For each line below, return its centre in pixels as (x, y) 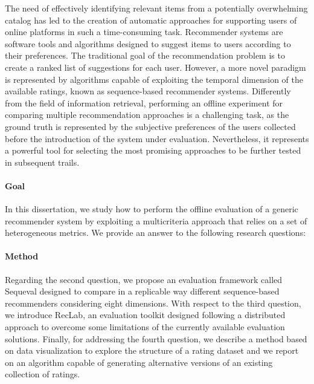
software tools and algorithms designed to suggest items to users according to (148, 43)
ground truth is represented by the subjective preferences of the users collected (150, 126)
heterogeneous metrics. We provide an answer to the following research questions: (155, 233)
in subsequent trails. (42, 162)
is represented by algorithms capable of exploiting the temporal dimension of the (154, 79)
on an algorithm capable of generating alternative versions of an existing (139, 362)
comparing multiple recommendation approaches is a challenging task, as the (147, 115)
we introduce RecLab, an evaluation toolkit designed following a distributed (145, 315)
